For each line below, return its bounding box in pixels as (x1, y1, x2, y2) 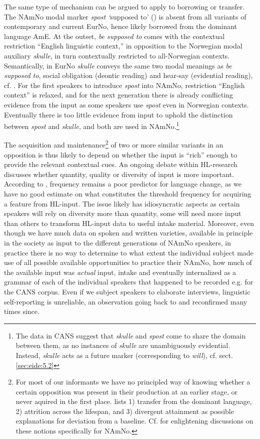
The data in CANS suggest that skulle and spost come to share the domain (15, 330, 246, 340)
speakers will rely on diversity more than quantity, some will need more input (4, 208, 241, 218)
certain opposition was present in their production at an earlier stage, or (15, 386, 237, 396)
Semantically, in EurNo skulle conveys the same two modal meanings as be (4, 60, 232, 70)
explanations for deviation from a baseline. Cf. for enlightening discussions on (15, 415, 253, 426)
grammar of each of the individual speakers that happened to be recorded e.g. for (4, 276, 253, 287)
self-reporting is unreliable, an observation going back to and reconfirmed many (4, 296, 247, 306)
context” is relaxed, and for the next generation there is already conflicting (4, 89, 233, 100)
